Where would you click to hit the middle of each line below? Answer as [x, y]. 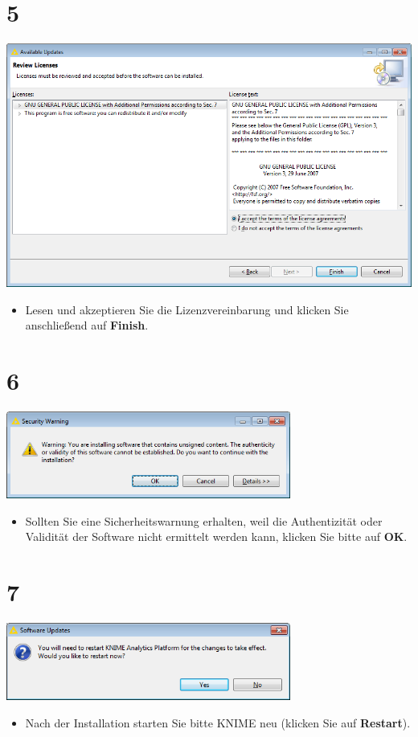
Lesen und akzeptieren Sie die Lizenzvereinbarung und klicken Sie [187, 309]
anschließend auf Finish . [87, 325]
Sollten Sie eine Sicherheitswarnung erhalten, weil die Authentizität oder [204, 520]
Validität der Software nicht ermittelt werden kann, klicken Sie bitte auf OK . [216, 536]
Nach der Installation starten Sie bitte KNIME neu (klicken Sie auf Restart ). [218, 722]
